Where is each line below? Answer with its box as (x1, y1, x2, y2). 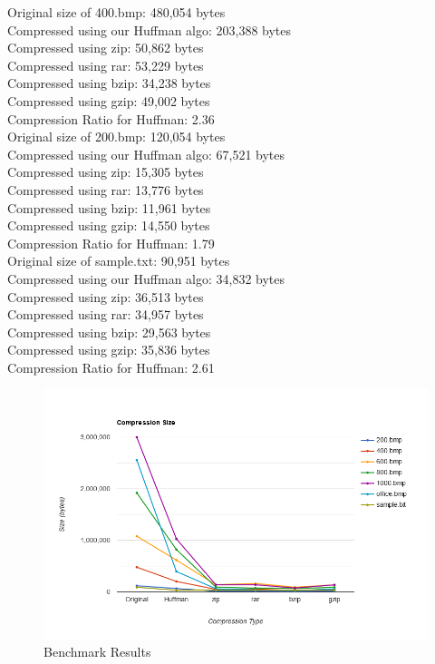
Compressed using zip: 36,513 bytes (7, 287, 204, 306)
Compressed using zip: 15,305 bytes (7, 162, 204, 181)
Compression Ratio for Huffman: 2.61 (7, 357, 215, 376)
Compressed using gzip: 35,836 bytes (7, 340, 210, 359)
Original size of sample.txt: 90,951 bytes (7, 251, 230, 270)
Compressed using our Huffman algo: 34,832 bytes (7, 269, 285, 288)
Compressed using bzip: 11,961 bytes (7, 198, 211, 217)
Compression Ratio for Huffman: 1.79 (7, 233, 215, 252)
